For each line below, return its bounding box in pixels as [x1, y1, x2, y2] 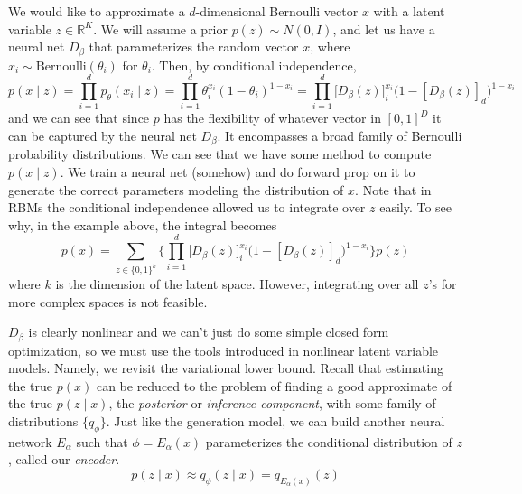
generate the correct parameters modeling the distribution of [8, 180, 344, 199]
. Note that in [355, 180, 432, 199]
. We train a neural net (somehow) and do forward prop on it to [60, 163, 415, 181]
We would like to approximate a [8, 2, 185, 20]
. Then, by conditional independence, [151, 55, 357, 74]
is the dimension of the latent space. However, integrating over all [55, 275, 419, 294]
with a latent [373, 2, 445, 20]
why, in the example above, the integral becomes [8, 215, 277, 234]
